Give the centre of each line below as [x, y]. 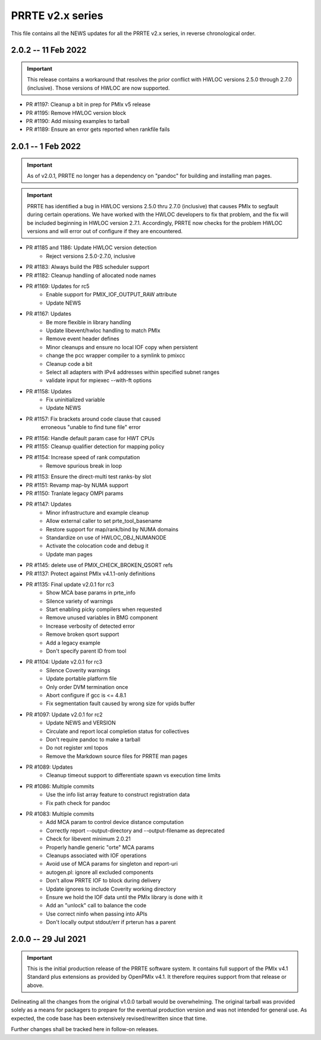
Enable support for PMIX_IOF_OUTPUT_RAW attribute [111, 295]
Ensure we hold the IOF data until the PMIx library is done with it [125, 897]
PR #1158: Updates [49, 391]
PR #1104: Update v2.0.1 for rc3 [64, 662]
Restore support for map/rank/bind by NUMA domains [112, 529]
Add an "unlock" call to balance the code [96, 906]
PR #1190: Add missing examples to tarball [78, 121]
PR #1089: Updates [50, 767]
